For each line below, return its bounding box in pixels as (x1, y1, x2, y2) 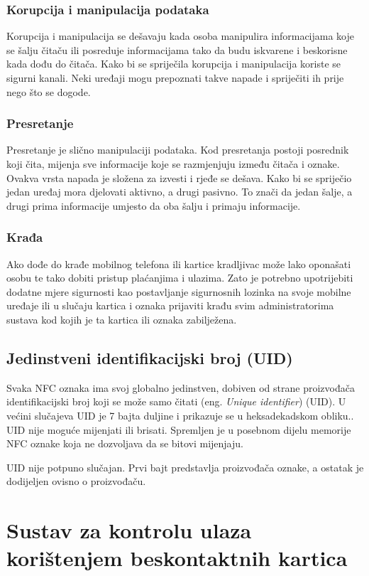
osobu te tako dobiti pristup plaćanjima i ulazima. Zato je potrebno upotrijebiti (6, 270, 353, 285)
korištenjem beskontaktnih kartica (6, 543, 348, 572)
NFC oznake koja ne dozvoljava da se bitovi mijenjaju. (6, 436, 243, 451)
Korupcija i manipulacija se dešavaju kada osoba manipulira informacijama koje (6, 28, 355, 43)
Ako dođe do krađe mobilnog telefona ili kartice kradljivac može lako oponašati (6, 256, 351, 271)
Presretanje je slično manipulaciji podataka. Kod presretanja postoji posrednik (6, 142, 349, 157)
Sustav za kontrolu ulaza (6, 516, 252, 545)
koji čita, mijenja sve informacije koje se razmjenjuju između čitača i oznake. (6, 156, 340, 171)
